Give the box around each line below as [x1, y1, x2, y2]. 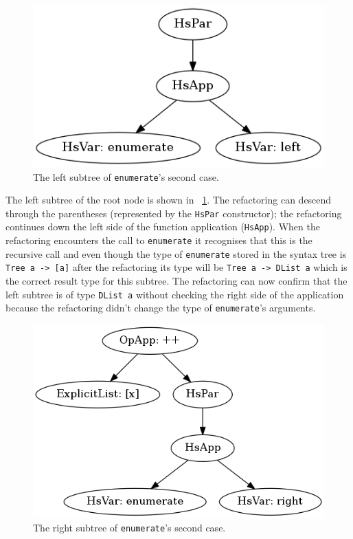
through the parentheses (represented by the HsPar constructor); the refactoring [5, 206, 342, 220]
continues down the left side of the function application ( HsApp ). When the [5, 219, 320, 234]
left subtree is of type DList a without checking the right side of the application [5, 287, 344, 301]
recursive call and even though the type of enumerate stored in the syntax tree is [5, 246, 347, 261]
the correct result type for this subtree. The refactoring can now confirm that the [5, 274, 348, 288]
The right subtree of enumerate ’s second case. [33, 520, 226, 535]
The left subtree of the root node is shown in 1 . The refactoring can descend [5, 192, 332, 207]
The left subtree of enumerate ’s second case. [33, 169, 219, 184]
